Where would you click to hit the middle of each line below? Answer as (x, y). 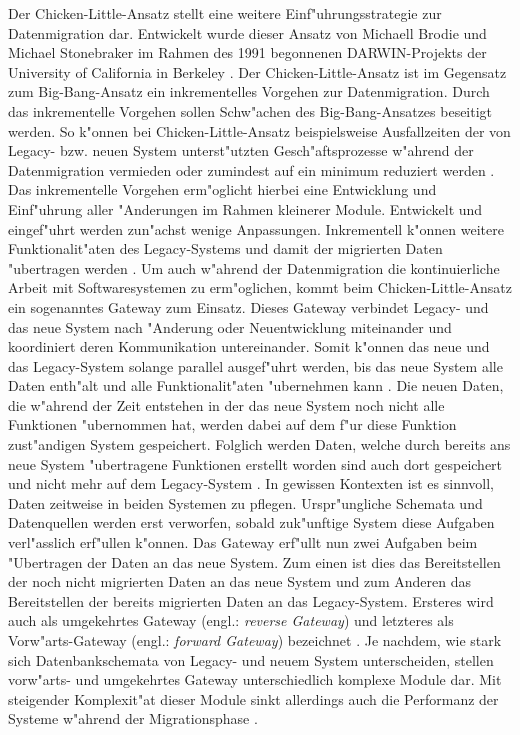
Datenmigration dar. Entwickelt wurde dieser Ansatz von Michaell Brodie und (247, 32)
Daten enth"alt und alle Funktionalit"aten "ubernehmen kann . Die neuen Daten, (256, 385)
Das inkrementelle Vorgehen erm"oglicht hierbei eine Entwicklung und (222, 189)
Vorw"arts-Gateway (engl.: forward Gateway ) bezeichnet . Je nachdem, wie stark (255, 640)
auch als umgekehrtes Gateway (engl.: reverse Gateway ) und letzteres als (231, 620)
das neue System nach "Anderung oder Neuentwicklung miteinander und (230, 326)
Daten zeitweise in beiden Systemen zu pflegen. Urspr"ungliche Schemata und (245, 502)
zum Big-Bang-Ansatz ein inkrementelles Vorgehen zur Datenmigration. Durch (249, 91)
